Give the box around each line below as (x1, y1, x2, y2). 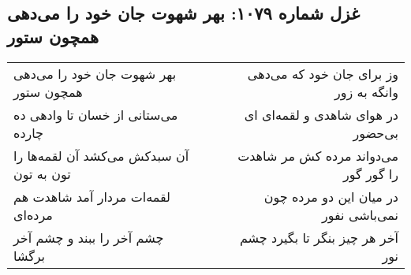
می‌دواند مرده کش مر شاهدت (237, 146, 398, 165)
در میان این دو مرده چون (263, 187, 398, 206)
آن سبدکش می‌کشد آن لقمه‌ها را (13, 146, 189, 165)
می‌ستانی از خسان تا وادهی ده (13, 105, 178, 124)
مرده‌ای (13, 205, 53, 224)
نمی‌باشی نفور (322, 205, 398, 224)
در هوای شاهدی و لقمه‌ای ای (244, 105, 398, 124)
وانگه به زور (334, 82, 398, 101)
